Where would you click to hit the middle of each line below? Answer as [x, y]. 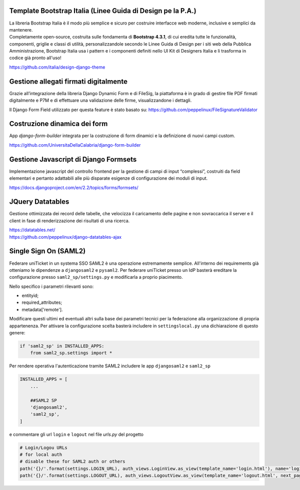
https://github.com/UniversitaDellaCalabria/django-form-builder [75, 145]
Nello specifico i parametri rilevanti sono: [51, 286]
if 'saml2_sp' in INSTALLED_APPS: [62, 346]
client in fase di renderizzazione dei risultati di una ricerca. [69, 221]
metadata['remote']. [42, 309]
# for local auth [41, 455]
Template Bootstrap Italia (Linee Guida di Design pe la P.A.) [103, 11]
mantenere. [21, 30]
